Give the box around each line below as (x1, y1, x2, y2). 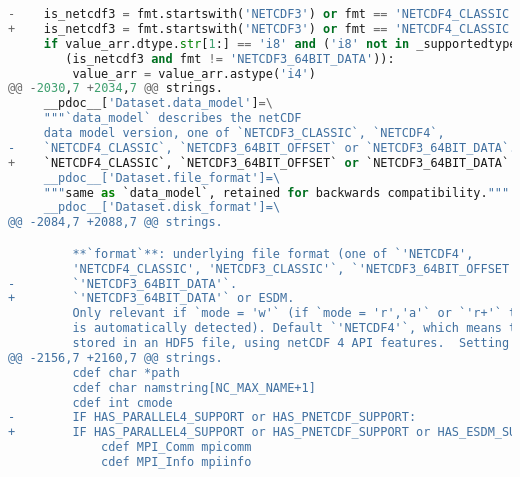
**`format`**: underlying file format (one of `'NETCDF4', (72, 246, 474, 261)
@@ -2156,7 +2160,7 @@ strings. (8, 350, 223, 365)
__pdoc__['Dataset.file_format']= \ (43, 170, 281, 185)
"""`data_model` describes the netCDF (43, 111, 302, 126)
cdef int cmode (72, 395, 173, 410)
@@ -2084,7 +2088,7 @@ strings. (8, 215, 223, 230)
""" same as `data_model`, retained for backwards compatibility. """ (43, 185, 510, 200)
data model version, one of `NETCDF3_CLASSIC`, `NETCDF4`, (43, 126, 445, 140)
